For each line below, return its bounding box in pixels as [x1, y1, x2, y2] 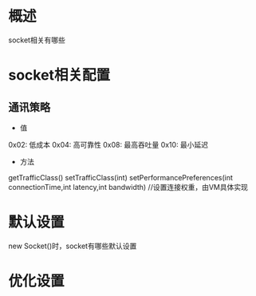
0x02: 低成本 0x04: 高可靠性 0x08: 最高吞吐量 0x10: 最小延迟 [8, 140, 209, 149]
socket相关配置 [8, 66, 110, 85]
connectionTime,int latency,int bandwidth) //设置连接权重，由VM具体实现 [8, 182, 249, 191]
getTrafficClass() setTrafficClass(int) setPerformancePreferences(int [8, 172, 234, 182]
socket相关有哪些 [8, 35, 65, 45]
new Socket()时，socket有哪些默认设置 [8, 241, 137, 251]
